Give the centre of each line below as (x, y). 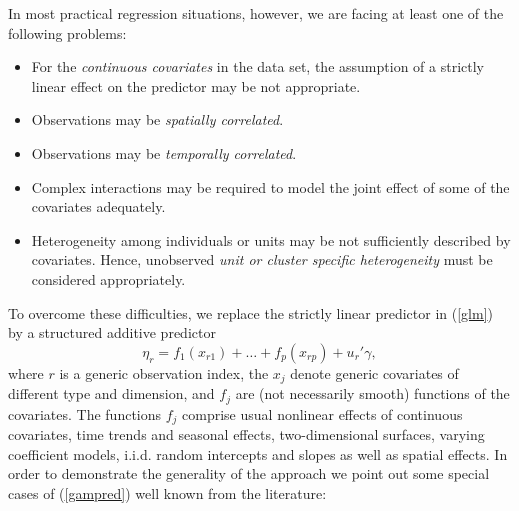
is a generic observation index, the (164, 372)
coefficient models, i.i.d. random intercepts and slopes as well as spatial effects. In (258, 453)
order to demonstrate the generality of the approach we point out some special (249, 473)
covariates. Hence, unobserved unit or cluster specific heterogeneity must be (262, 259)
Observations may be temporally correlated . (164, 152)
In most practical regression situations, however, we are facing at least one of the (256, 13)
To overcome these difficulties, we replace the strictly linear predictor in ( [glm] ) (250, 312)
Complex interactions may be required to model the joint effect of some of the (270, 186)
